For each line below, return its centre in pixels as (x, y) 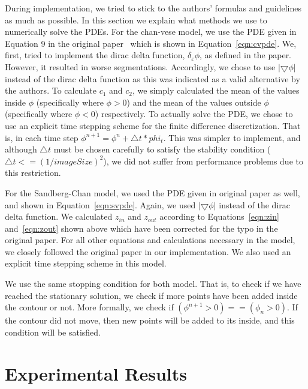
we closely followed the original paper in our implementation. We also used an (148, 251)
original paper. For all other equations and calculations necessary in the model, (150, 240)
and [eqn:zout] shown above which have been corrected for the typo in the (141, 228)
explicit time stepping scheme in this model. (86, 263)
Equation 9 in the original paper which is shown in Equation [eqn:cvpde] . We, (151, 43)
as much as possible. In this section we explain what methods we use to (136, 20)
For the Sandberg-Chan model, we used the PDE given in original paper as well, (153, 192)
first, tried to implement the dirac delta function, (95, 55)
